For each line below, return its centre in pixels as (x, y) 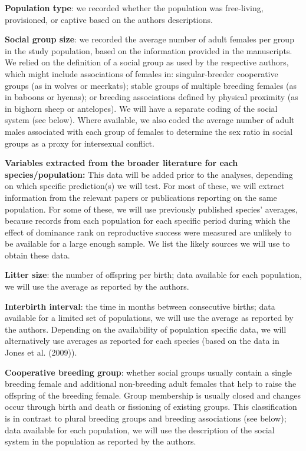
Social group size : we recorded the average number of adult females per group (149, 39)
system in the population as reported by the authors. (101, 441)
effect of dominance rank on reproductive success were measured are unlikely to (148, 232)
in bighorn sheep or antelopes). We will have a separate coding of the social (141, 108)
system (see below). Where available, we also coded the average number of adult (150, 120)
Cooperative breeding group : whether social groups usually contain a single (149, 372)
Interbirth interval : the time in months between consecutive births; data (140, 306)
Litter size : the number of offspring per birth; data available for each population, (153, 275)
